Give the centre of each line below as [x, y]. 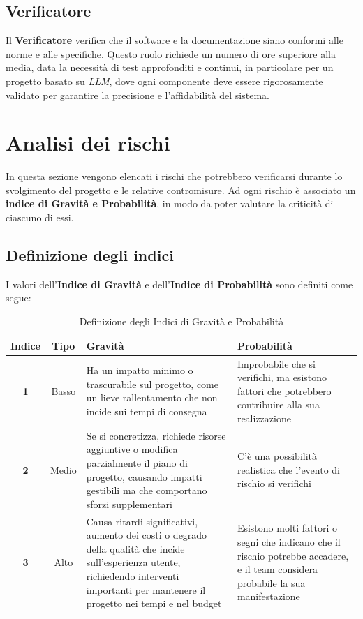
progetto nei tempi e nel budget [154, 603]
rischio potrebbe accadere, [293, 555]
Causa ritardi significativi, [142, 521]
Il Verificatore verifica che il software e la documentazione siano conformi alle [175, 40]
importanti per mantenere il [146, 589]
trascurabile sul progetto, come [152, 383]
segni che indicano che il [289, 541]
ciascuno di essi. [40, 217]
